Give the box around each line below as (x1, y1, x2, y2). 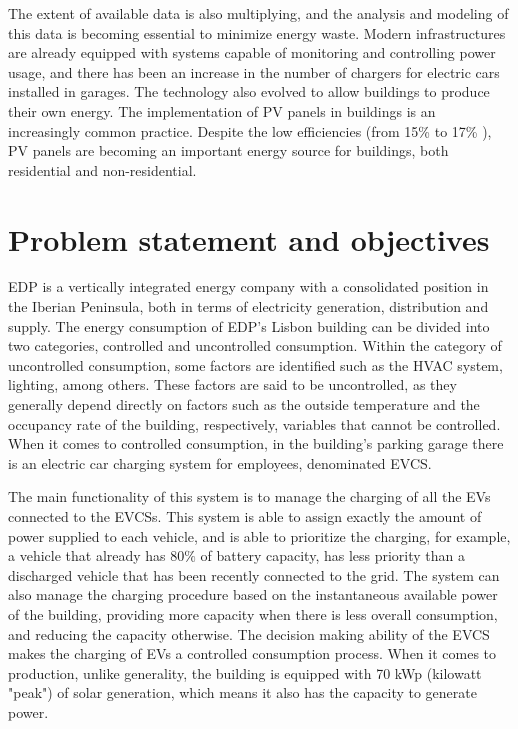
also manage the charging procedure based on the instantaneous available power (8, 584, 498, 605)
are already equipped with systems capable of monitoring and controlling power (8, 42, 496, 63)
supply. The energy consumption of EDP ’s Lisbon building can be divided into (8, 315, 490, 336)
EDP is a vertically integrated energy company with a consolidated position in (8, 276, 489, 297)
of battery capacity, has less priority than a (200, 545, 466, 566)
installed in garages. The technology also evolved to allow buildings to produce (8, 81, 490, 102)
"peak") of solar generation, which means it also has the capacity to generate (8, 682, 477, 703)
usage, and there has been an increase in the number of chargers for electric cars (8, 61, 500, 82)
